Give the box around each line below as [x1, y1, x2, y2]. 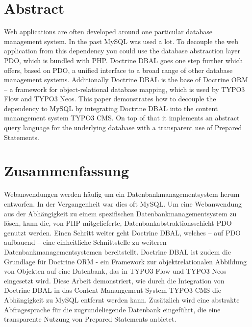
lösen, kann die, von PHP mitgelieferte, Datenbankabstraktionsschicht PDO [4, 218, 232, 228]
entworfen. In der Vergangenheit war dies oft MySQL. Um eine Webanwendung [4, 198, 242, 209]
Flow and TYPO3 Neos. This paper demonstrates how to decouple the [4, 93, 216, 104]
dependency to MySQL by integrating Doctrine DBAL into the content [4, 103, 218, 113]
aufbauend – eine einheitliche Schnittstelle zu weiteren [4, 237, 167, 247]
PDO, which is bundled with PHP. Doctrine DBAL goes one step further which [4, 55, 243, 65]
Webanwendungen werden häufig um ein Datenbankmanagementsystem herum [4, 189, 240, 199]
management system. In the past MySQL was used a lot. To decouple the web [4, 36, 239, 46]
